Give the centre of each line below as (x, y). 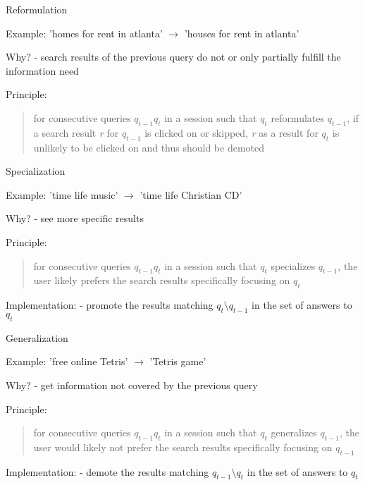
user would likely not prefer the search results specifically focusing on (183, 447)
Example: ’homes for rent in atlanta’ (84, 33)
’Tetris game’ (178, 361)
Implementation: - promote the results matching (110, 305)
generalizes (294, 432)
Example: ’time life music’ (62, 194)
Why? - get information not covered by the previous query (132, 385)
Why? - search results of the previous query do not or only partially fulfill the (173, 57)
